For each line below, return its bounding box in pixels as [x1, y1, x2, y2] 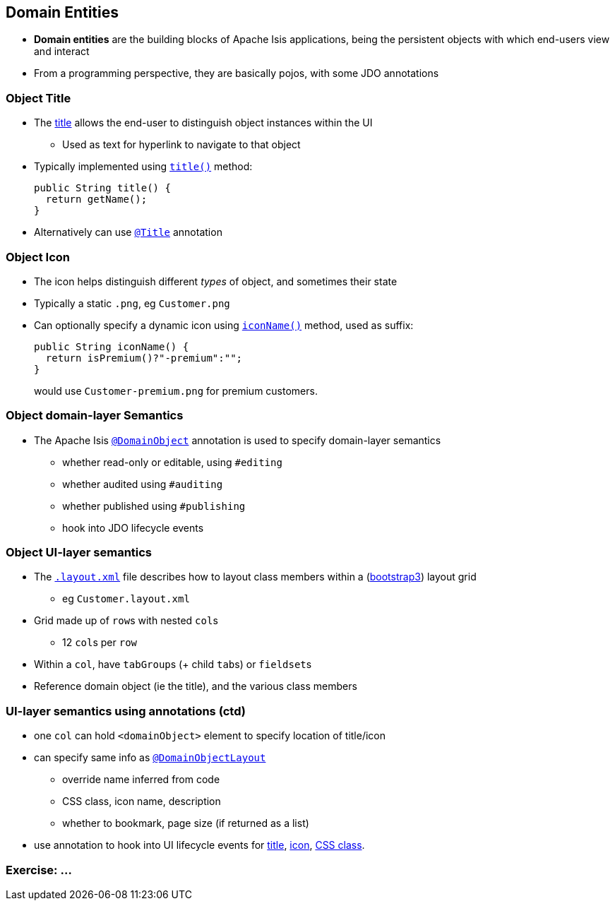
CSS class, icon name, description [62, 795, 221, 808]
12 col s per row [62, 636, 138, 649]
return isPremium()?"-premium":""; [45, 352, 243, 364]
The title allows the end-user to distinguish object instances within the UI [34, 117, 373, 129]
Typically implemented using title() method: [34, 160, 253, 173]
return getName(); [45, 193, 148, 205]
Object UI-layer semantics [6, 545, 153, 560]
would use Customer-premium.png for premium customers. [34, 384, 318, 397]
